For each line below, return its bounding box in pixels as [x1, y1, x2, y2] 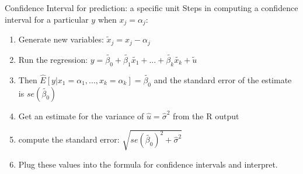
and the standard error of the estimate [154, 73, 292, 86]
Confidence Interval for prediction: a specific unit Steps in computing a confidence [5, 2, 298, 13]
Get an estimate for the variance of [18, 109, 144, 122]
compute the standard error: [18, 133, 120, 145]
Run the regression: [18, 53, 88, 65]
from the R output [172, 109, 239, 122]
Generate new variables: [18, 33, 104, 45]
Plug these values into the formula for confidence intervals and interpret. [18, 158, 278, 170]
